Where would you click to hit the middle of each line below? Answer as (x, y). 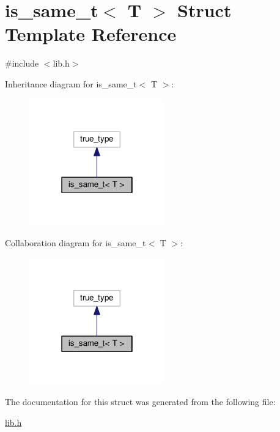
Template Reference (91, 34)
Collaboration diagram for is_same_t (76, 242)
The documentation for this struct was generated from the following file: (140, 402)
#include (22, 63)
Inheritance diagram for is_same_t (71, 83)
